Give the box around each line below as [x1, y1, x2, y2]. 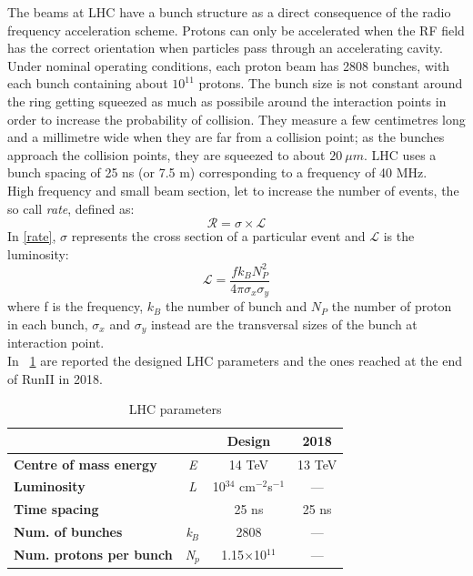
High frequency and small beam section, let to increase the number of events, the [7, 180, 459, 199]
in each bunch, [7, 314, 88, 333]
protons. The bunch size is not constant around [198, 74, 463, 93]
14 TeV [228, 454, 268, 473]
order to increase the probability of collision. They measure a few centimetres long [7, 109, 466, 128]
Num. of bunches [14, 522, 123, 541]
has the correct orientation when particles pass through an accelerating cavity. [7, 38, 443, 57]
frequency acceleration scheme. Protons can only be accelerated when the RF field [7, 20, 465, 39]
